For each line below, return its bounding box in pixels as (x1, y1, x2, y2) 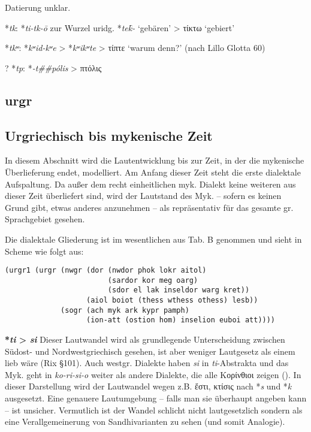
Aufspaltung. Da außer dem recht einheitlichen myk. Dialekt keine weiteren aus (5, 177, 296, 190)
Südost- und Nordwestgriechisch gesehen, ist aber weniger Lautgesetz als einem (5, 345, 295, 357)
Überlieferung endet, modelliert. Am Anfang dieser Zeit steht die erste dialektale (5, 165, 301, 178)
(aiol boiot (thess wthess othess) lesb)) (86, 296, 258, 305)
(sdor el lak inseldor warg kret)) (107, 286, 250, 295)
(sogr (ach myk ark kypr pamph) (61, 306, 189, 315)
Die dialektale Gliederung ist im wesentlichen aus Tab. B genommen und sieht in (5, 232, 302, 245)
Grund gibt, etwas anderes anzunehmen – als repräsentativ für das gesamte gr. (5, 201, 294, 213)
